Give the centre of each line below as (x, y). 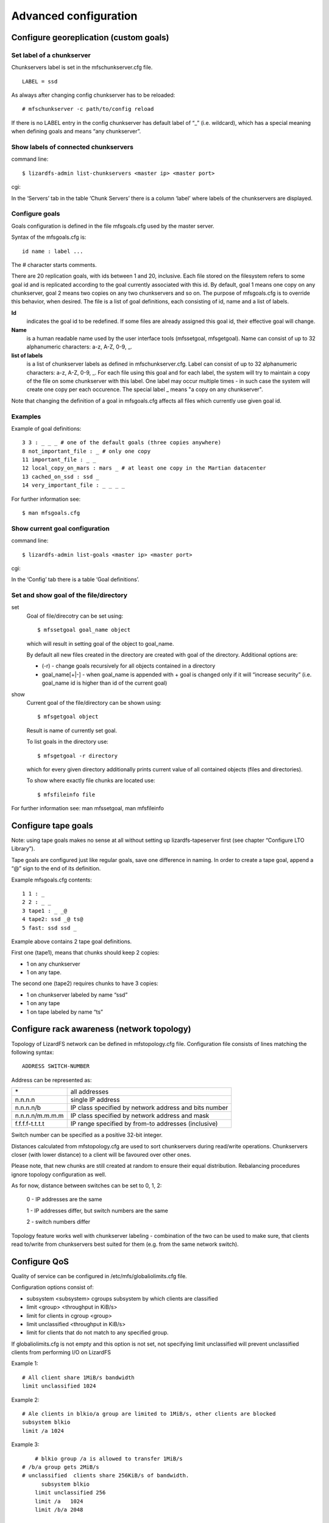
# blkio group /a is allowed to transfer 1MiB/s (108, 1458)
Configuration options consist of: (52, 1287)
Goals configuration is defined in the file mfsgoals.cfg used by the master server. (113, 226)
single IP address (95, 1100)
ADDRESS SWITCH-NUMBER (56, 1066)
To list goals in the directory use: (68, 742)
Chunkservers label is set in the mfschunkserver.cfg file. (82, 68)
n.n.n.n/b (28, 1108)
